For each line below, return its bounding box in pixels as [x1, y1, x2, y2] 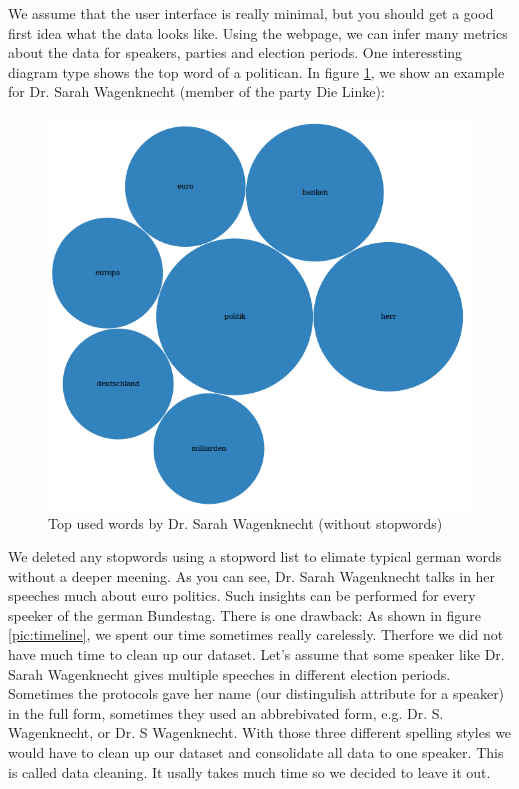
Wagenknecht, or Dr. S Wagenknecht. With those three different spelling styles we [8, 722, 512, 743]
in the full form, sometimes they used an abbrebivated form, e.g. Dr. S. [8, 702, 444, 723]
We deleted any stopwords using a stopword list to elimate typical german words [8, 546, 502, 567]
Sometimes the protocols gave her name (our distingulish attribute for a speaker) [8, 683, 505, 704]
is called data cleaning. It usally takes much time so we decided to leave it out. [8, 761, 491, 782]
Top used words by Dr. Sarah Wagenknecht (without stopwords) [48, 512, 443, 533]
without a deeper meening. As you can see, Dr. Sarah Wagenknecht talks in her [8, 565, 496, 586]
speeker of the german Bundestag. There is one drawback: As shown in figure [8, 604, 481, 625]
